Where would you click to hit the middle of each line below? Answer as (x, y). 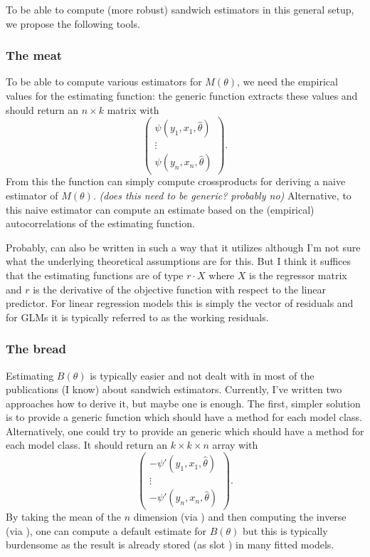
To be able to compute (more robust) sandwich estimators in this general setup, (180, 9)
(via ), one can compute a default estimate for (106, 530)
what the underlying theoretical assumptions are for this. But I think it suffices (178, 261)
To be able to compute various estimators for (104, 82)
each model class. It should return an (87, 445)
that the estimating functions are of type (95, 275)
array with (235, 445)
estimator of (32, 195)
